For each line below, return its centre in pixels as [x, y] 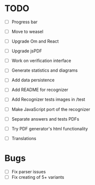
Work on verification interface [41, 61]
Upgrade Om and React [35, 41]
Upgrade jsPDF [27, 51]
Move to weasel [27, 31]
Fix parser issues [29, 171]
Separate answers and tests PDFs [45, 119]
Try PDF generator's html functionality [50, 128]
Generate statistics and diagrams [45, 70]
